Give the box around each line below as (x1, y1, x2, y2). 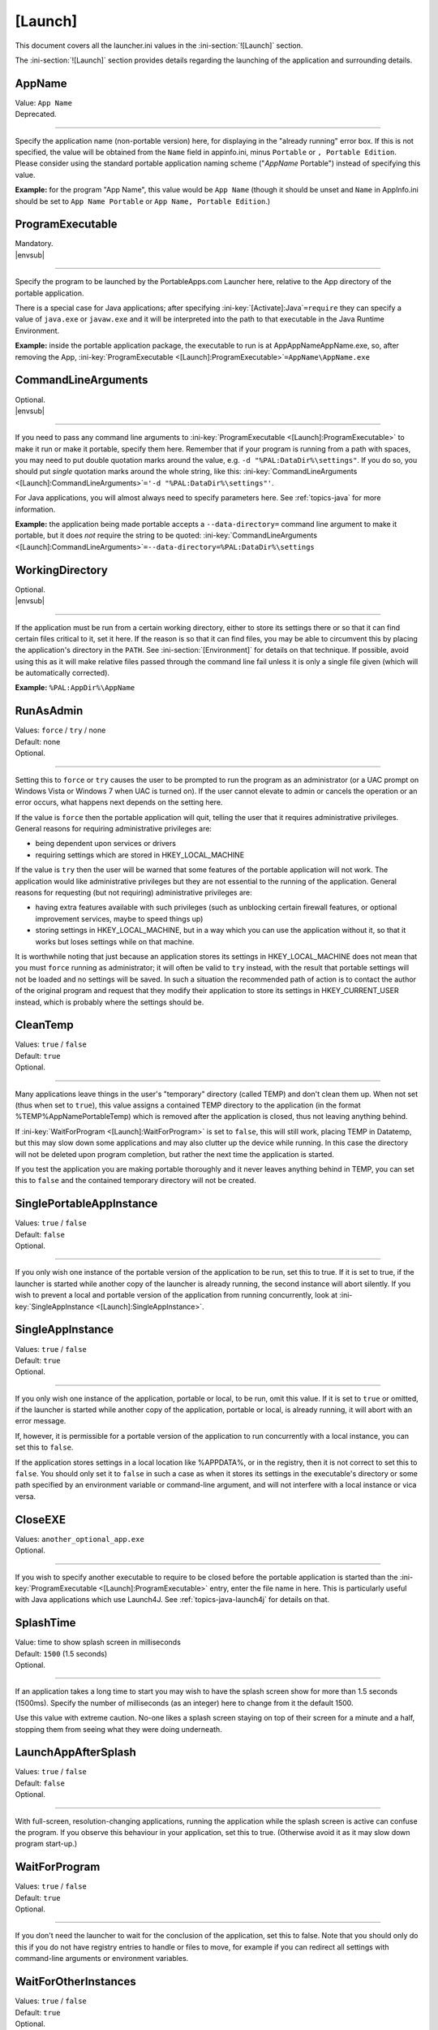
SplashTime (15, 1616, 76, 1630)
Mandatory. (15, 239, 54, 248)
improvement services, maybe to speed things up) (35, 914, 204, 923)
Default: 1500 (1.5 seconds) (15, 1648, 108, 1658)
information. (15, 504, 56, 514)
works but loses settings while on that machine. (35, 936, 195, 946)
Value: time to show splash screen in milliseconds (15, 1637, 182, 1648)
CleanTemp (15, 1018, 75, 1032)
